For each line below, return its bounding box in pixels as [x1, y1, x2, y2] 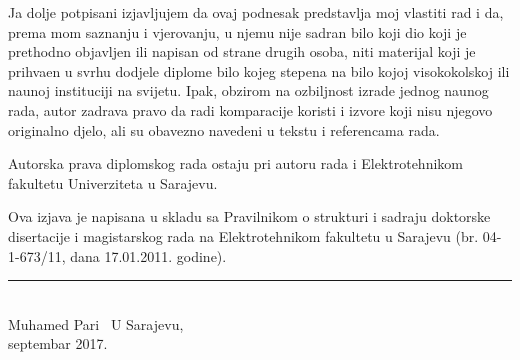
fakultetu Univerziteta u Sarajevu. [8, 172, 218, 193]
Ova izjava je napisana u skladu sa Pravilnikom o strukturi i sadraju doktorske [8, 206, 491, 227]
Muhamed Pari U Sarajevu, [8, 313, 184, 334]
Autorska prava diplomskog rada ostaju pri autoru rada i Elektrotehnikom [8, 153, 463, 174]
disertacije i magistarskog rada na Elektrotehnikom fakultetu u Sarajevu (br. [8, 225, 479, 246]
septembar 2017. [8, 333, 108, 354]
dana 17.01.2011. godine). [70, 245, 227, 266]
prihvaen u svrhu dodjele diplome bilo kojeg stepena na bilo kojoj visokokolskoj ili [8, 60, 510, 81]
